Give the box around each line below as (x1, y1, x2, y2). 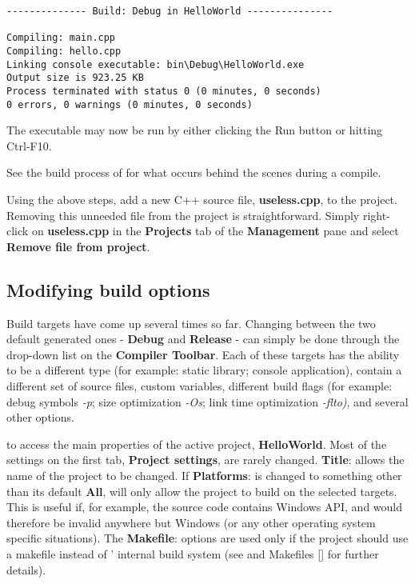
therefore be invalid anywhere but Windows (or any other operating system (6, 514, 376, 530)
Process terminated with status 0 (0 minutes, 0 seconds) (6, 85, 321, 97)
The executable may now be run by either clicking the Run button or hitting (6, 122, 383, 138)
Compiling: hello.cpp (6, 45, 122, 57)
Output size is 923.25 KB (6, 72, 144, 84)
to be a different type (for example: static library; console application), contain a (6, 362, 402, 378)
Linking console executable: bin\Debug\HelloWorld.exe (6, 58, 305, 70)
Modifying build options (6, 277, 210, 302)
